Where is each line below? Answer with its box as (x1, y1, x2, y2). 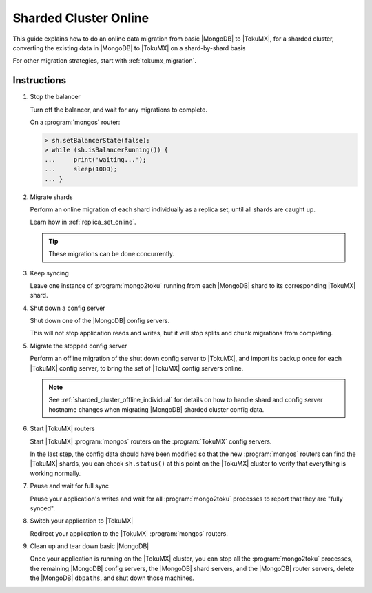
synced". (30, 503, 55, 512)
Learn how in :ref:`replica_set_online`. (30, 218, 137, 227)
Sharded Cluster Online (12, 10, 149, 25)
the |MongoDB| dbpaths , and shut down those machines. (30, 574, 194, 582)
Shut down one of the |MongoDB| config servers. (30, 317, 170, 325)
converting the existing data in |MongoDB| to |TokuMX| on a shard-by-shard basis (12, 43, 246, 52)
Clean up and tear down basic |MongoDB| (30, 542, 149, 550)
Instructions (12, 74, 67, 86)
